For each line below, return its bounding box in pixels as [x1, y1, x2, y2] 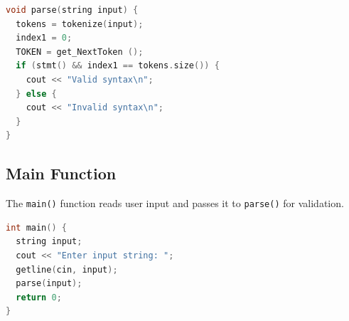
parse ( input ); [16, 278, 82, 289]
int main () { [6, 222, 67, 233]
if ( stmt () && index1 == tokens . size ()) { [16, 60, 220, 71]
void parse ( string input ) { [6, 5, 139, 15]
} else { [16, 88, 57, 99]
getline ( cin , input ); [16, 264, 118, 275]
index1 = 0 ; [16, 33, 73, 43]
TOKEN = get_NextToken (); [16, 46, 144, 57]
